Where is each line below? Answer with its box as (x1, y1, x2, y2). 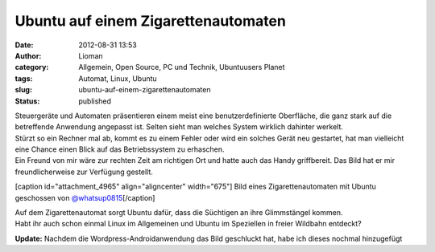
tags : (14, 73, 33, 83)
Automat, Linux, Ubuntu (78, 73, 157, 83)
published (78, 96, 112, 106)
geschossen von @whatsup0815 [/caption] (14, 193, 155, 202)
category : (14, 63, 49, 72)
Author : (14, 51, 42, 60)
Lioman (78, 51, 104, 60)
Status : (14, 96, 40, 106)
